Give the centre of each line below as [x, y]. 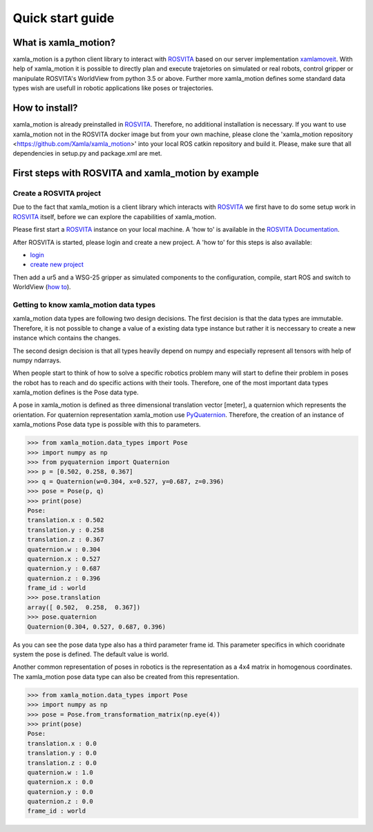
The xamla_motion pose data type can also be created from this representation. [126, 676]
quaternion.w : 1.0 [60, 772]
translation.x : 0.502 [66, 520]
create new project [57, 265]
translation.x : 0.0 [62, 743]
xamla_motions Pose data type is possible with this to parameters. [107, 425]
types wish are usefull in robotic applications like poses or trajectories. [113, 88]
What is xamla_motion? [64, 43]
